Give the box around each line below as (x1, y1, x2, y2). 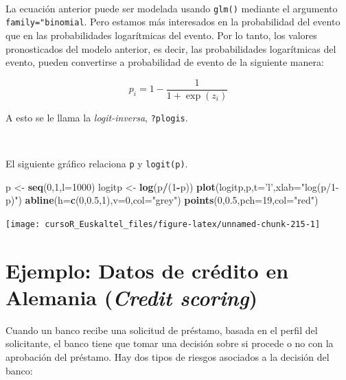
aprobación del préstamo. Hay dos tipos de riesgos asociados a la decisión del (5, 350, 330, 364)
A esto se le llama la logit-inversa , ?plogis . (5, 110, 188, 124)
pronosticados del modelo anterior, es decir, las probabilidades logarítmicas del (5, 41, 336, 56)
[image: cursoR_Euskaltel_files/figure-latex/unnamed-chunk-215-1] (5, 219, 321, 229)
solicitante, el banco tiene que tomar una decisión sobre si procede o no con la (5, 336, 334, 351)
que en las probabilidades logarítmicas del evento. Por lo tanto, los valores (5, 27, 317, 42)
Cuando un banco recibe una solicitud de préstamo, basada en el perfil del (5, 322, 318, 337)
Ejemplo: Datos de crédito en (5, 256, 289, 284)
